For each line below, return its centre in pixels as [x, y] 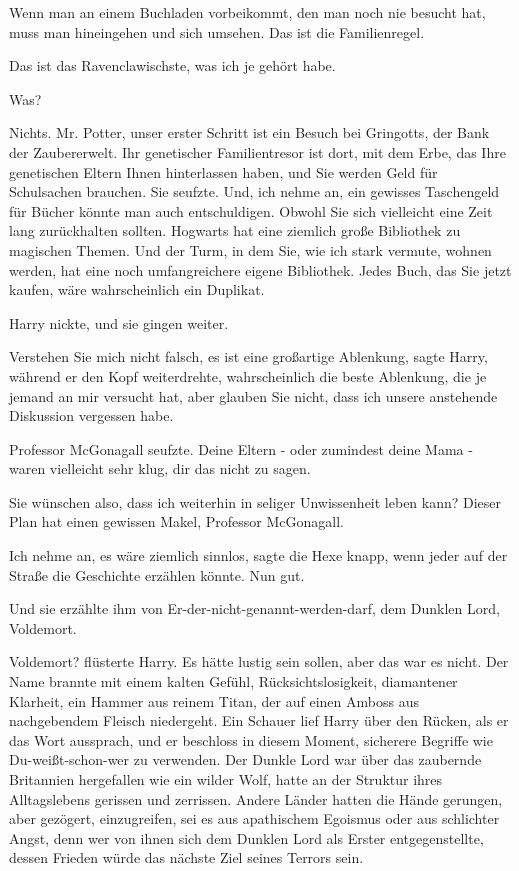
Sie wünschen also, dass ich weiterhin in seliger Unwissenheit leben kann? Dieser [255, 501]
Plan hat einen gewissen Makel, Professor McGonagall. [176, 521]
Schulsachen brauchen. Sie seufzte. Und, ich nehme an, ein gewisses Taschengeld [254, 191]
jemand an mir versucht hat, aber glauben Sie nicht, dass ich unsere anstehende [253, 395]
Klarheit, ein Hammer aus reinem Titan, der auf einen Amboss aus [214, 700]
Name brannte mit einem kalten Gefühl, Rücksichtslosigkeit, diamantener [233, 681]
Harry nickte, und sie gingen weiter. [119, 322]
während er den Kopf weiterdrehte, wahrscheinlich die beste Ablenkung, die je [248, 375]
